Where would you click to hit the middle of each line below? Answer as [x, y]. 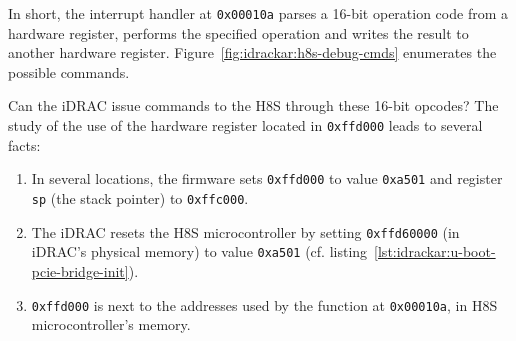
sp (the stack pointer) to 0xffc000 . [140, 197]
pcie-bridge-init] [80, 270]
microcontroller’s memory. [111, 324]
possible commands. [69, 71]
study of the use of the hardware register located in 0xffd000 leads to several [245, 125]
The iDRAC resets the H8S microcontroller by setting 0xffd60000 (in [245, 231]
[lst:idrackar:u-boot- [435, 251]
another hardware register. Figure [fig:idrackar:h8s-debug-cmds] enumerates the [252, 52]
